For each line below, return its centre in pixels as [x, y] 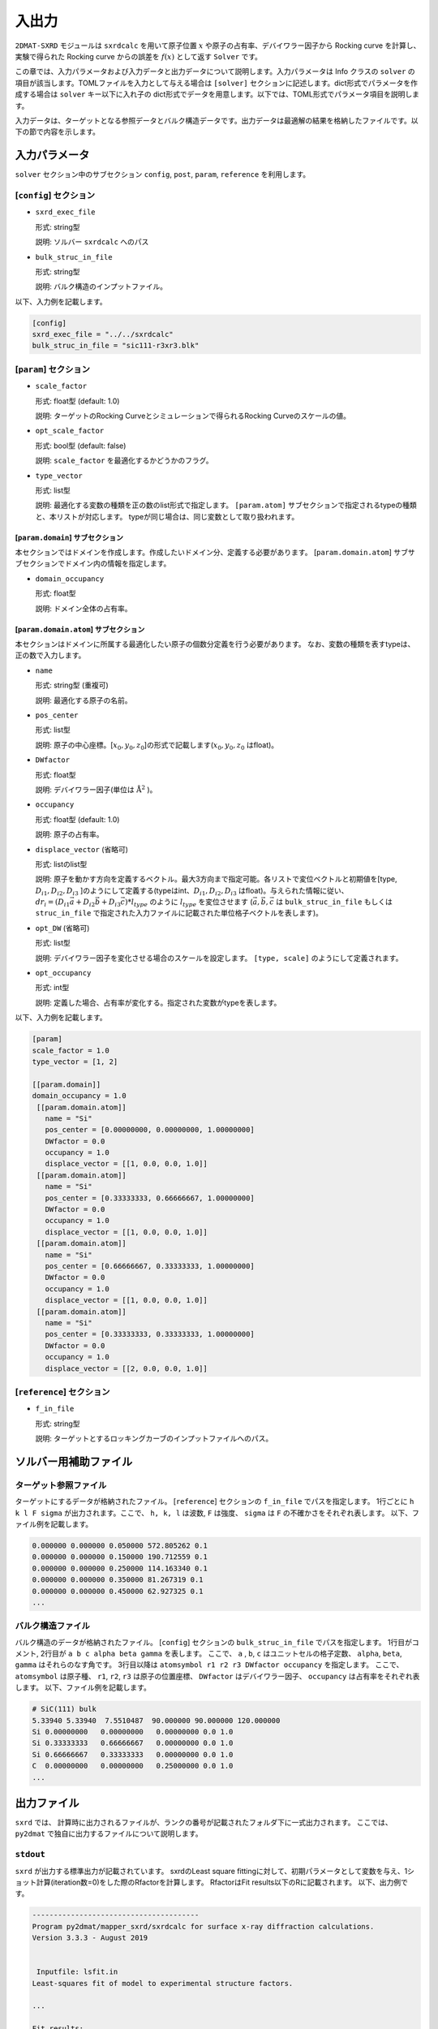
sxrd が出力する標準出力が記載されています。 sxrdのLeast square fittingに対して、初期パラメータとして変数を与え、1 [211, 1871]
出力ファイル [47, 1803]
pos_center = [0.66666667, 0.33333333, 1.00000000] [150, 1266]
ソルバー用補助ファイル [74, 1461]
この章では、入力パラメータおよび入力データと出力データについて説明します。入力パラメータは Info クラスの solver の [215, 71]
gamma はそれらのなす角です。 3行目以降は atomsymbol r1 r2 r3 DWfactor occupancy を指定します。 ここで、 [209, 1665]
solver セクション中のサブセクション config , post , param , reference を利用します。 [163, 174]
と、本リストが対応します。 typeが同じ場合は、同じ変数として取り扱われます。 [167, 516]
